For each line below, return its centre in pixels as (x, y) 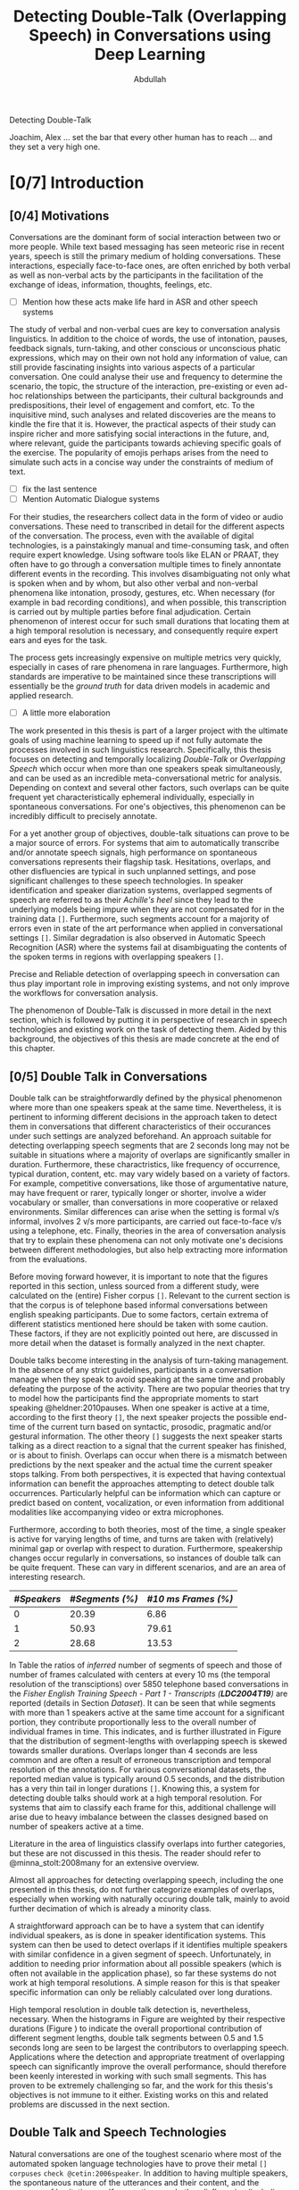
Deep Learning (150, 54)
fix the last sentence (59, 489)
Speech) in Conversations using (150, 35)
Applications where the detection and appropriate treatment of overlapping (147, 2057)
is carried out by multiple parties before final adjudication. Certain (130, 612)
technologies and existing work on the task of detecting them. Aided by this (148, 1030)
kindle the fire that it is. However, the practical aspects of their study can (143, 424)
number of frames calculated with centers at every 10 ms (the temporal (140, 1675)
